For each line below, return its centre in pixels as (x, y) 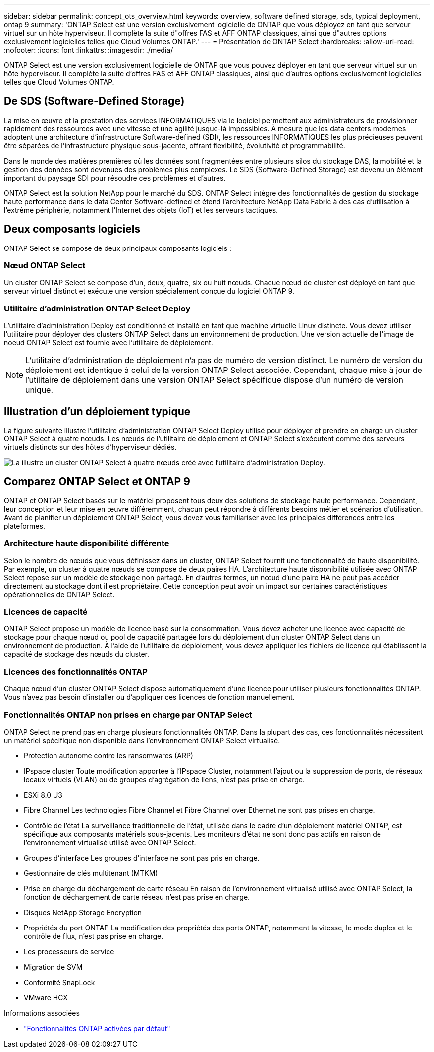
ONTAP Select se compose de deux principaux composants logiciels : (118, 248)
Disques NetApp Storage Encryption (83, 912)
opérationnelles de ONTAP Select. (59, 594)
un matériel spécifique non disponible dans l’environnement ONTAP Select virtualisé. (142, 740)
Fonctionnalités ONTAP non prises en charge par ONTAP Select (128, 714)
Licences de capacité (46, 612)
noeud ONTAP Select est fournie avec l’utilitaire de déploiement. (108, 343)
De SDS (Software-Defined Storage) (94, 101)
